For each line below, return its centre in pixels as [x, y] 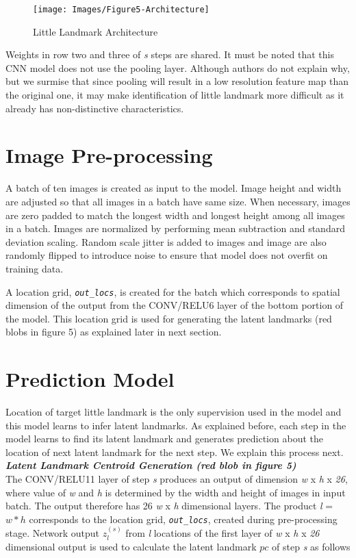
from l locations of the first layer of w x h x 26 [222, 533]
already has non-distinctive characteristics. [95, 108]
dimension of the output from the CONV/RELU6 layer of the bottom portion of [175, 305]
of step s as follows [311, 546]
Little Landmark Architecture [96, 31]
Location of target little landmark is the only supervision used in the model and [174, 412]
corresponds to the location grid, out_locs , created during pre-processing [183, 519]
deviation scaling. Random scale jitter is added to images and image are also [166, 241]
